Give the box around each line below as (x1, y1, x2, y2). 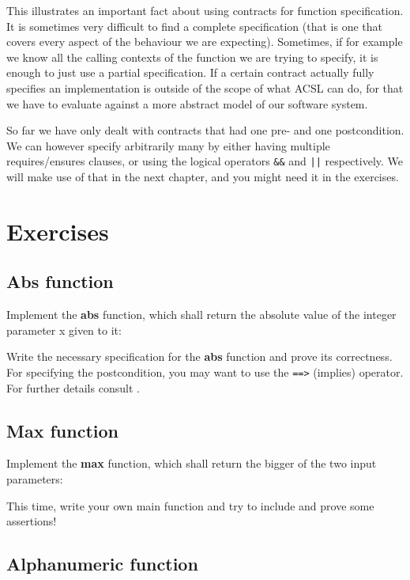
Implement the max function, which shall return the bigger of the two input (6, 455, 377, 472)
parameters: (6, 471, 63, 487)
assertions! (6, 513, 57, 529)
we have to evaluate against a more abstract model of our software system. (6, 95, 368, 112)
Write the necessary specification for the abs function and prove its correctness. (6, 348, 393, 365)
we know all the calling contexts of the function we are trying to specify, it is (6, 48, 378, 65)
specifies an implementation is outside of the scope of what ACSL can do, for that (6, 79, 404, 96)
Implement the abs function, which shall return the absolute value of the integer (6, 306, 397, 323)
